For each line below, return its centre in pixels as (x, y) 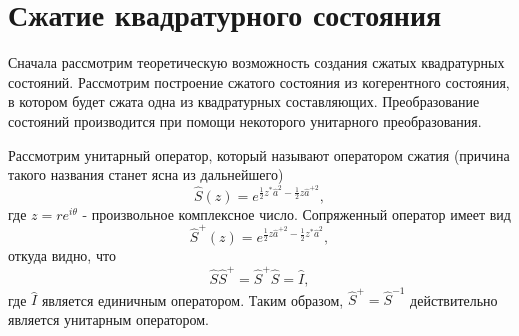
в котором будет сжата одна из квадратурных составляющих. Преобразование (244, 101)
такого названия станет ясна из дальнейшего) (146, 174)
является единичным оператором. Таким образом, (192, 299)
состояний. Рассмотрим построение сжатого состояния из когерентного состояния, (259, 81)
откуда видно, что (62, 255)
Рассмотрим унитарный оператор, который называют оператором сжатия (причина (259, 154)
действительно (454, 299)
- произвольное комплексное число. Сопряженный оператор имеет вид (296, 213)
